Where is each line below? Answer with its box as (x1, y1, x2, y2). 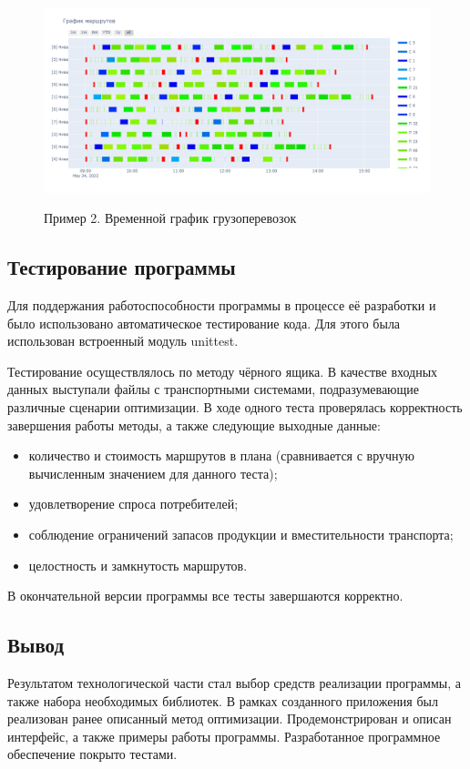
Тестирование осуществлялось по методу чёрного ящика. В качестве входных (7, 361, 438, 380)
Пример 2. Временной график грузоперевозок (44, 208, 297, 228)
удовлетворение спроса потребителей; (28, 494, 239, 513)
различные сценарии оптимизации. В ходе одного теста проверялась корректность (7, 398, 463, 417)
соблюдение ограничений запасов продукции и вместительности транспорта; (28, 525, 454, 544)
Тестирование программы (7, 253, 236, 281)
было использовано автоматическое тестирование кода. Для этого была (7, 313, 401, 332)
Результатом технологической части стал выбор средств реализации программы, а (7, 673, 461, 693)
